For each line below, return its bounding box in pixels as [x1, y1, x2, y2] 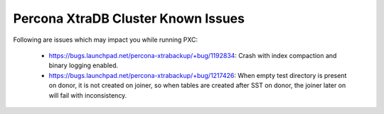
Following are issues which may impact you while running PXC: [13, 35, 198, 44]
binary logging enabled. [48, 61, 119, 70]
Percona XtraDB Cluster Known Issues [13, 11, 245, 26]
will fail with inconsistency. [48, 91, 127, 99]
